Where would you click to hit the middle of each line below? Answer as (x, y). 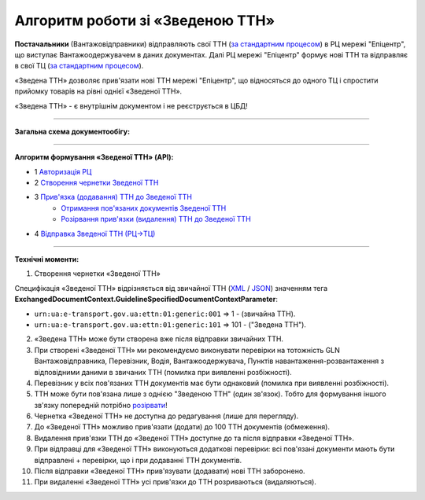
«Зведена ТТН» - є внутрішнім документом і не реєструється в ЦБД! (131, 105)
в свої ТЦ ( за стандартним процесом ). (79, 66)
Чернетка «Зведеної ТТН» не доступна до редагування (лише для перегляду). (166, 416)
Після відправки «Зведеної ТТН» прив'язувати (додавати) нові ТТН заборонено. (170, 471)
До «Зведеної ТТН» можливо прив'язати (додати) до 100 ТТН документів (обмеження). (182, 427)
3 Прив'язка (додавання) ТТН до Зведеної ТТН (113, 197)
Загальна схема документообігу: (72, 131)
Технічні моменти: (47, 259)
